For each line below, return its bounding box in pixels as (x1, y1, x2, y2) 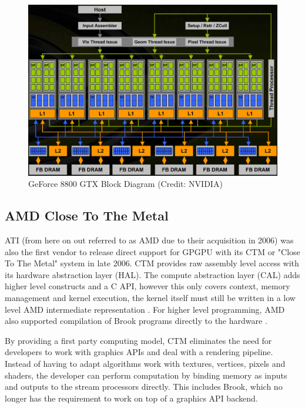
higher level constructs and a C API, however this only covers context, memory (5, 280, 290, 292)
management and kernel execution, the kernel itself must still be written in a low (5, 292, 296, 304)
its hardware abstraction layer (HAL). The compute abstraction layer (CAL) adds (5, 268, 300, 280)
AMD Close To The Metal (5, 206, 169, 225)
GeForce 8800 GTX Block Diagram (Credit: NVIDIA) (28, 178, 223, 190)
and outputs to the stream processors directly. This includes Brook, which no (5, 380, 283, 393)
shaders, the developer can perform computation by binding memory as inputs (5, 369, 287, 381)
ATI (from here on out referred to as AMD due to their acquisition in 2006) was (5, 234, 294, 246)
